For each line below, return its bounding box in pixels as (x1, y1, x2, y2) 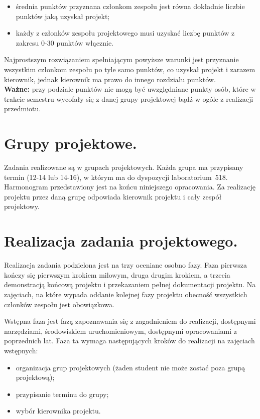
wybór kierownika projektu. (16, 405, 101, 416)
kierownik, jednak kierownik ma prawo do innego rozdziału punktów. (4, 74, 216, 84)
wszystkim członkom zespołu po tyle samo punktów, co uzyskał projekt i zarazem (4, 64, 255, 74)
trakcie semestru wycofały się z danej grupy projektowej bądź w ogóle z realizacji (4, 93, 253, 104)
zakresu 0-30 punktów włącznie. (16, 37, 113, 48)
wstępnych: (4, 345, 38, 355)
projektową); (16, 372, 55, 382)
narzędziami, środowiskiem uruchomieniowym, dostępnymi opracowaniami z (4, 325, 237, 336)
